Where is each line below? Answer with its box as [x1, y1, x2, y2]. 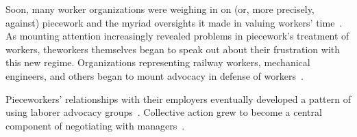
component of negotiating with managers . [5, 118, 185, 132]
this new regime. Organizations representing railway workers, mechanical [5, 55, 310, 70]
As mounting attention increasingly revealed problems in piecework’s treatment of [5, 29, 349, 43]
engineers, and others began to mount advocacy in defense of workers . [5, 68, 304, 82]
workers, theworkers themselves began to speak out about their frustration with [5, 42, 341, 56]
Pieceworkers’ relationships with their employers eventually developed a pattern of [5, 91, 351, 106]
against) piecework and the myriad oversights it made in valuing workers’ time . [5, 15, 343, 29]
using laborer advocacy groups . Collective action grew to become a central [5, 105, 322, 119]
